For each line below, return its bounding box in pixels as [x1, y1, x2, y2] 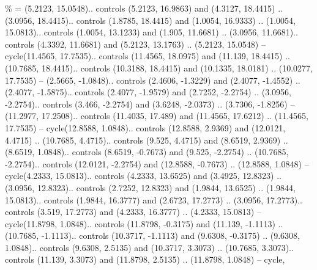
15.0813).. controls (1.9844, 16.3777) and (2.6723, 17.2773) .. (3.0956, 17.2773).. [5, 193, 302, 206]
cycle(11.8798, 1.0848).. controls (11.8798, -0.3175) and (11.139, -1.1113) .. [5, 217, 283, 230]
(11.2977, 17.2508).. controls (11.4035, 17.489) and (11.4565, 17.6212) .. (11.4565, [5, 109, 308, 122]
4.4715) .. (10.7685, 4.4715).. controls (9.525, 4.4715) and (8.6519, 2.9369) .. [5, 133, 288, 146]
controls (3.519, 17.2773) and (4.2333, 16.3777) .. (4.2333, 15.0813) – [5, 205, 261, 218]
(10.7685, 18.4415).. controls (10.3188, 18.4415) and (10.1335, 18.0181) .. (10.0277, [5, 61, 313, 74]
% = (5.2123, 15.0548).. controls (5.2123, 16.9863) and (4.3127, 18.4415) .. [5, 2, 283, 14]
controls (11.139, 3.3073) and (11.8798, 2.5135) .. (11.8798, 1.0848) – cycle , [5, 253, 285, 266]
